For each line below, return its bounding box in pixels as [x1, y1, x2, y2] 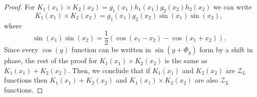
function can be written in [71, 44, 151, 55]
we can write [213, 1, 252, 11]
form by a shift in [199, 44, 253, 55]
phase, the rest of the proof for [4, 55, 97, 66]
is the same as [165, 55, 207, 66]
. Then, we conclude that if [67, 65, 150, 75]
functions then [4, 75, 48, 85]
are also [194, 75, 218, 85]
